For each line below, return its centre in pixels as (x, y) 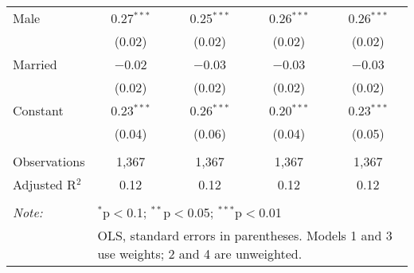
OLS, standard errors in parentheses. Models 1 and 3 (245, 235)
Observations (49, 161)
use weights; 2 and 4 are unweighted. (200, 253)
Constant (38, 110)
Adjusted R (45, 184)
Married (35, 64)
